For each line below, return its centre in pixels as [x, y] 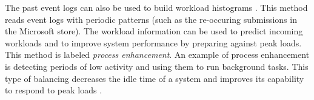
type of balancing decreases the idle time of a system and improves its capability [155, 78]
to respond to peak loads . [54, 90]
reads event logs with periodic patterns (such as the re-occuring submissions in [151, 19]
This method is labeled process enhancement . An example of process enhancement [157, 55]
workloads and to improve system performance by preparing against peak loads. [153, 42]
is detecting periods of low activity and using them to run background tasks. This [157, 66]
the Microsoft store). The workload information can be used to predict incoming [154, 31]
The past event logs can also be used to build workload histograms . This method [156, 7]
